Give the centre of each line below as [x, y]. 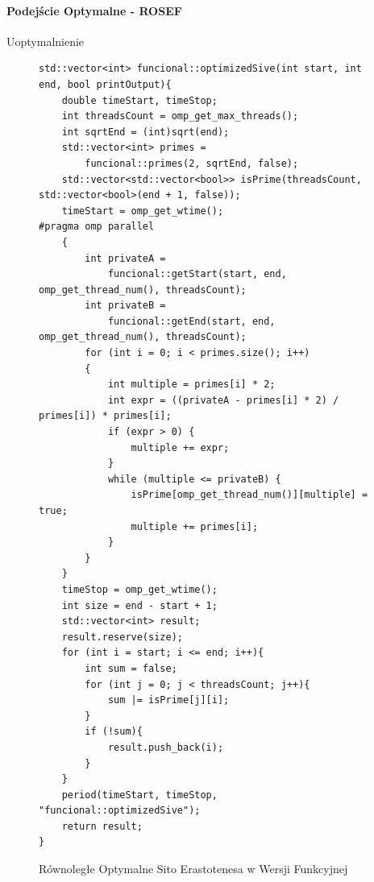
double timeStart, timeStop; [139, 100]
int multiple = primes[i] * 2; [191, 385]
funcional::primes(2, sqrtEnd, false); [192, 163]
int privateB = [125, 306]
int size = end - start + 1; [139, 605]
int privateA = [125, 258]
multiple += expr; [180, 447]
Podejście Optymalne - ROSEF [94, 10]
